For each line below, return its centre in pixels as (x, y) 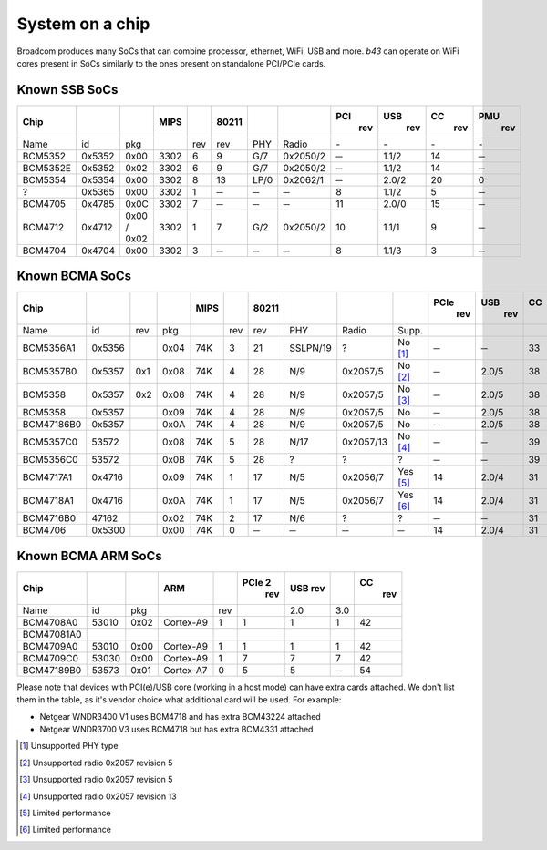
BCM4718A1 (48, 501)
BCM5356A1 (49, 348)
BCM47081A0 (52, 634)
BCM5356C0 (50, 460)
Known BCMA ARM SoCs (90, 556)
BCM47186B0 (52, 425)
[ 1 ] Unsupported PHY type (69, 746)
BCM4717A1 (47, 477)
